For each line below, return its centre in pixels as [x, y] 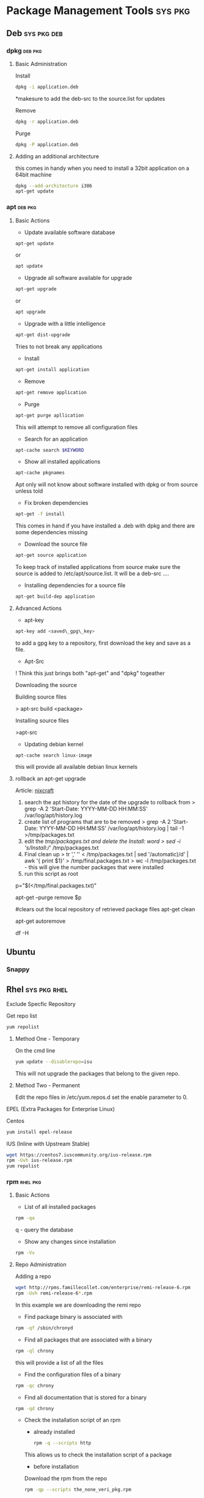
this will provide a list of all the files [59, 1362]
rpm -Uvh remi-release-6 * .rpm [54, 1293]
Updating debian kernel [54, 744]
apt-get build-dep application [55, 597]
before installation [56, 1467]
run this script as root [51, 873]
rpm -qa [25, 1218]
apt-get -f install [40, 514]
